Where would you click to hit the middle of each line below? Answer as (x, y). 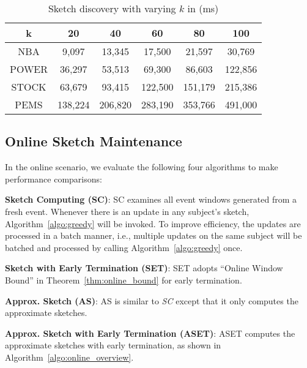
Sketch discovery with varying (112, 8)
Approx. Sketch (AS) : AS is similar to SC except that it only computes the (152, 300)
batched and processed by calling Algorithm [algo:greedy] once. (124, 247)
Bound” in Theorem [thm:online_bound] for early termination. (124, 280)
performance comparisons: (54, 178)
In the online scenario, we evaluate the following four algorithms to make (142, 167)
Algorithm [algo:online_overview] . (69, 357)
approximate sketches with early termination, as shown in (113, 345)
